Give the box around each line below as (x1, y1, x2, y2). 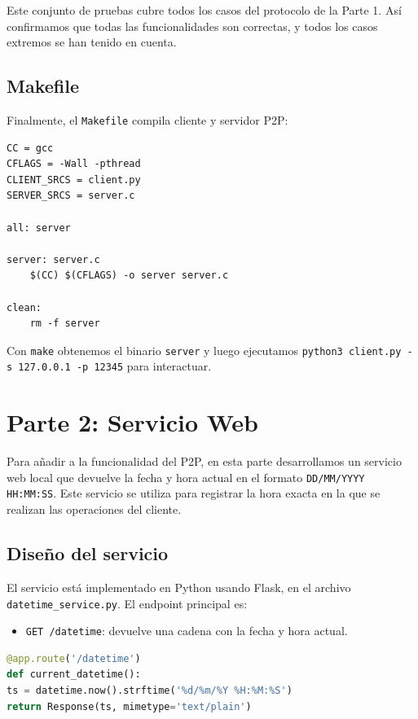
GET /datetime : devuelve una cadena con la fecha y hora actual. (25, 622, 348, 639)
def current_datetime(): (7, 669, 141, 681)
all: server (7, 221, 71, 234)
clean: (7, 301, 42, 313)
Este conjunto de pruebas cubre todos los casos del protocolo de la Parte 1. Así (7, 2, 402, 18)
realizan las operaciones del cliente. (7, 501, 182, 518)
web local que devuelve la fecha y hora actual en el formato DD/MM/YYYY (7, 468, 365, 485)
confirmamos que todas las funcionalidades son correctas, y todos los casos (7, 17, 378, 34)
